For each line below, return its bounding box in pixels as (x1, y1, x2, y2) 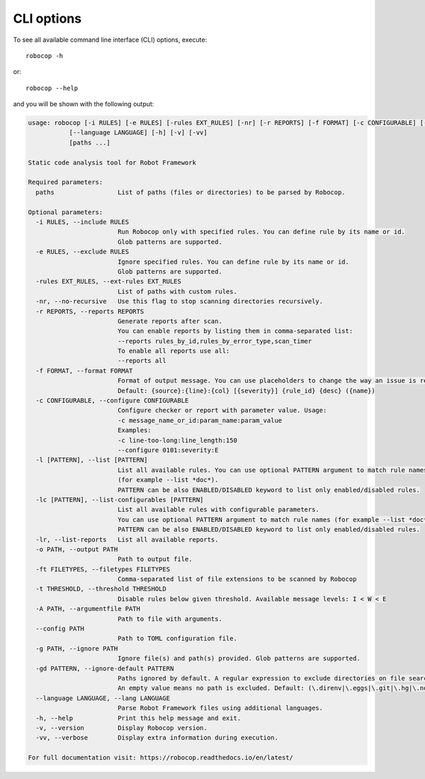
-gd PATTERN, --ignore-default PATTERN (35, 664, 174, 673)
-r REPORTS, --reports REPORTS (35, 307, 144, 315)
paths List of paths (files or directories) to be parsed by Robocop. (35, 188, 346, 196)
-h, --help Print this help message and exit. (35, 714, 242, 722)
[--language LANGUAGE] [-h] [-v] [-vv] (69, 128, 208, 137)
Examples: (117, 426, 152, 435)
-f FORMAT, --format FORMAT (35, 366, 133, 375)
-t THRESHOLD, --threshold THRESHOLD (35, 585, 166, 593)
